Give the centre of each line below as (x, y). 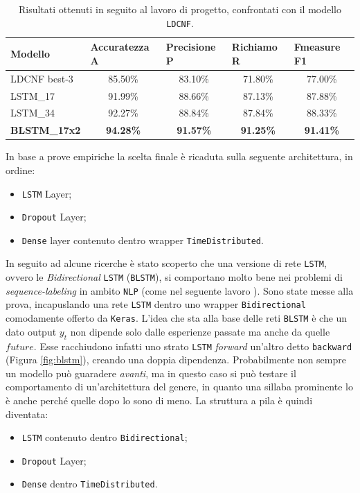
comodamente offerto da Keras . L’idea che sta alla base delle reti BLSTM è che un (177, 318)
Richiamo (254, 47)
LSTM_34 (33, 113)
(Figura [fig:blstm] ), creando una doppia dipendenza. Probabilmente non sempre (176, 360)
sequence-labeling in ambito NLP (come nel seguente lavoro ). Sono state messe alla (180, 290)
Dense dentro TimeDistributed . (90, 484)
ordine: (20, 170)
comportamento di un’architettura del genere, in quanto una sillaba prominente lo (179, 387)
